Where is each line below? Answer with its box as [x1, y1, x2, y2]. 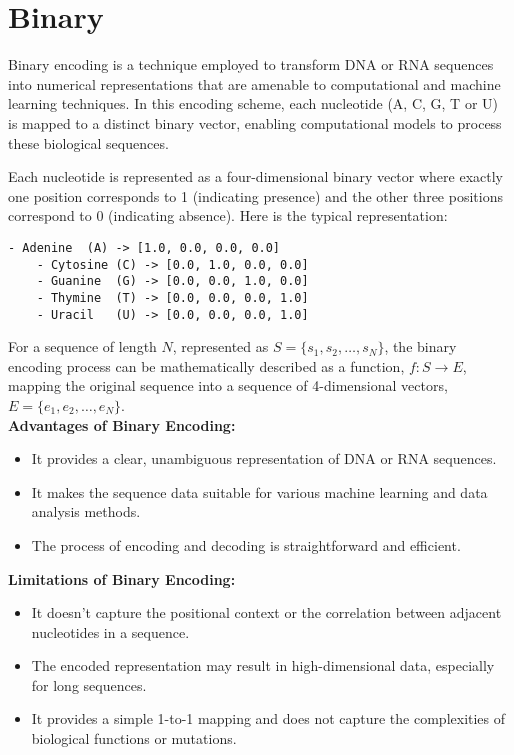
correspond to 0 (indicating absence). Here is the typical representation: [8, 205, 448, 226]
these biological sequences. [8, 132, 169, 153]
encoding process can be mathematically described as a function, [8, 355, 405, 376]
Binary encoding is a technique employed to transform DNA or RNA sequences [8, 54, 494, 75]
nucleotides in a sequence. [31, 621, 190, 642]
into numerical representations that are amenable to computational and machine [8, 73, 501, 94]
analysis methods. [31, 501, 141, 522]
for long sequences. [31, 674, 147, 695]
